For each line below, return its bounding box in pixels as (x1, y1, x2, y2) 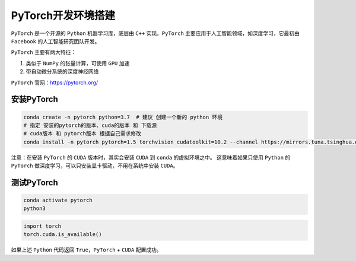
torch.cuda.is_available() (23, 231, 102, 238)
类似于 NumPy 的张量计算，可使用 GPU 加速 (26, 59, 130, 66)
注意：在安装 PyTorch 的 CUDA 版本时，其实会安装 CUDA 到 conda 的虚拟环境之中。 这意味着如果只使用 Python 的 (11, 154, 291, 161)
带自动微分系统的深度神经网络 (26, 68, 99, 75)
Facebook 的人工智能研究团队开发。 (11, 37, 100, 44)
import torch (23, 223, 62, 230)
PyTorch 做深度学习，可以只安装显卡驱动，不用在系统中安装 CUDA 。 (11, 162, 179, 169)
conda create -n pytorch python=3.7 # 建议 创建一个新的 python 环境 (23, 113, 223, 120)
